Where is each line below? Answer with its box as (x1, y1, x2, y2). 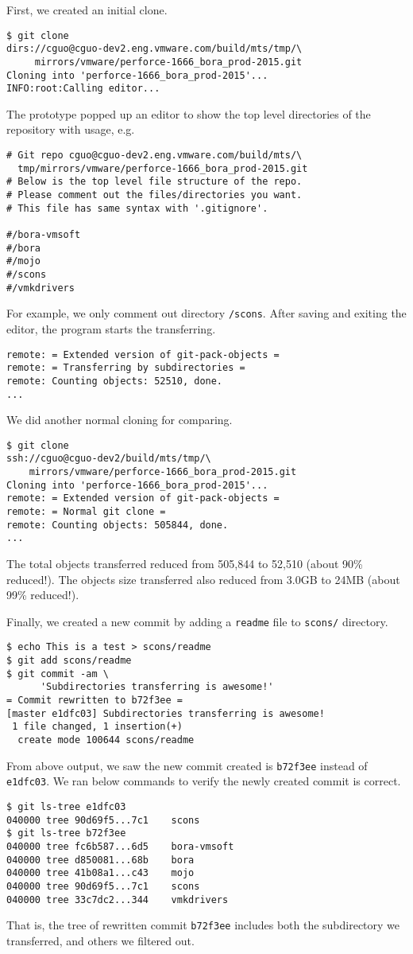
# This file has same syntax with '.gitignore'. (6, 202, 268, 214)
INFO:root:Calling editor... (6, 83, 160, 95)
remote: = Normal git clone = (6, 506, 166, 518)
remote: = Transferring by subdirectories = (6, 362, 245, 374)
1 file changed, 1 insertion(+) (12, 721, 183, 733)
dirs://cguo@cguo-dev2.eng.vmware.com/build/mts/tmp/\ (6, 43, 303, 55)
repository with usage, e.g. (6, 121, 135, 138)
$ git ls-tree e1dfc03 (6, 801, 126, 812)
